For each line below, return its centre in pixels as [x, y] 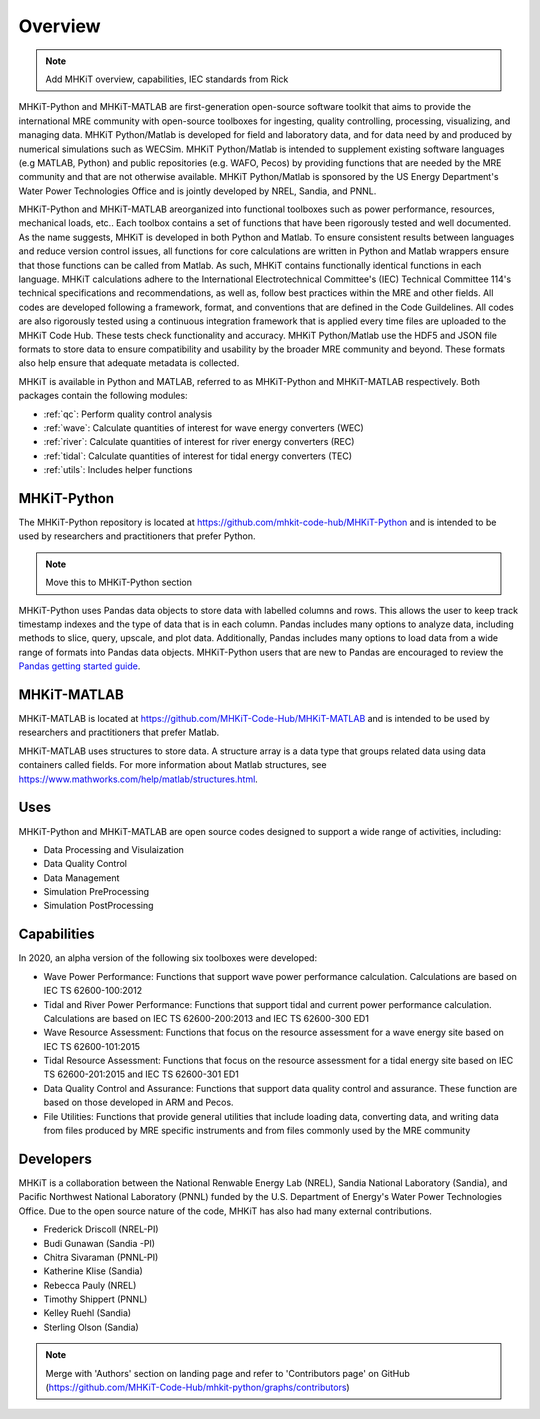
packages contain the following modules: [103, 396]
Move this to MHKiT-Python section [118, 582]
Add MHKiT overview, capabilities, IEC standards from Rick [167, 79]
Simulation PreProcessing [96, 892]
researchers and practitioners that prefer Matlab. [119, 732]
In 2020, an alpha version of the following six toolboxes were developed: [168, 958]
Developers [55, 1158]
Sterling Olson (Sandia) [91, 1327]
